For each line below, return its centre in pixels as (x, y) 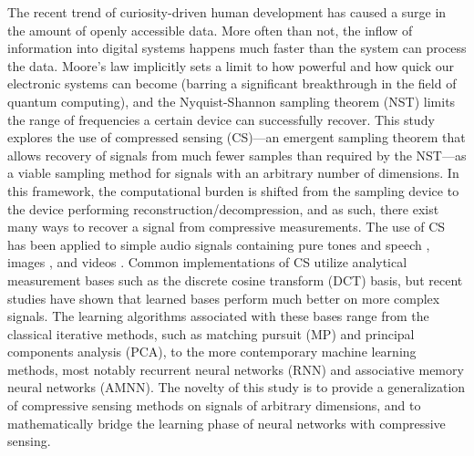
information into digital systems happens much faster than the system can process (237, 48)
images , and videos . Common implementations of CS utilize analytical (207, 262)
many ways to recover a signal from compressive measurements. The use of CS (227, 227)
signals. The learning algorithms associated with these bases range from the (218, 316)
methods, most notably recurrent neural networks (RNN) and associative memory (236, 369)
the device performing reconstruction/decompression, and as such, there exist (223, 208)
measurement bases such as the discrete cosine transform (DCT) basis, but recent (235, 280)
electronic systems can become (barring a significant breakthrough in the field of (232, 83)
